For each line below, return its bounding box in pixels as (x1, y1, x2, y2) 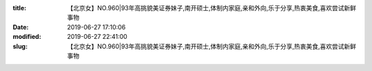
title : (12, 4, 27, 12)
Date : (12, 23, 29, 31)
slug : (12, 42, 28, 51)
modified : (12, 33, 41, 41)
